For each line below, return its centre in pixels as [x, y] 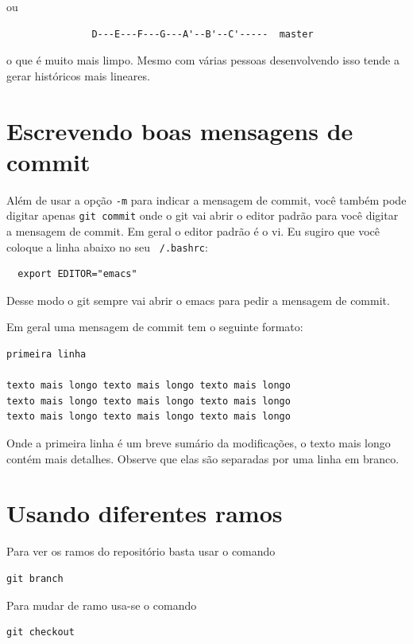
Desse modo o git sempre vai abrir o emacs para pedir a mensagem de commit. [198, 300]
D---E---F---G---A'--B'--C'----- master [203, 34]
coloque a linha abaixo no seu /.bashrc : [107, 246]
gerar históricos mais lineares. [78, 75]
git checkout [41, 632]
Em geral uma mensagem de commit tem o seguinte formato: [155, 327]
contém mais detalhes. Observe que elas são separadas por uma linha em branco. [203, 458]
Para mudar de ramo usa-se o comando [102, 605]
